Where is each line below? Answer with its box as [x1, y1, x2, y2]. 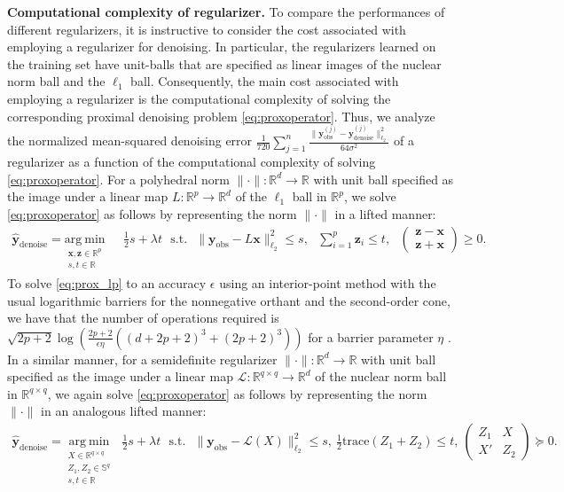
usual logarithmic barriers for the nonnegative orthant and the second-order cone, [7, 291, 450, 309]
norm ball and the [7, 72, 106, 90]
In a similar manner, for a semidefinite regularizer [7, 349, 278, 368]
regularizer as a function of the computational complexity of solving [7, 152, 376, 171]
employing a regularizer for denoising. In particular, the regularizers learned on [7, 37, 436, 56]
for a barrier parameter [308, 327, 434, 346]
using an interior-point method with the [219, 273, 436, 292]
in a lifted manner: [334, 205, 436, 223]
